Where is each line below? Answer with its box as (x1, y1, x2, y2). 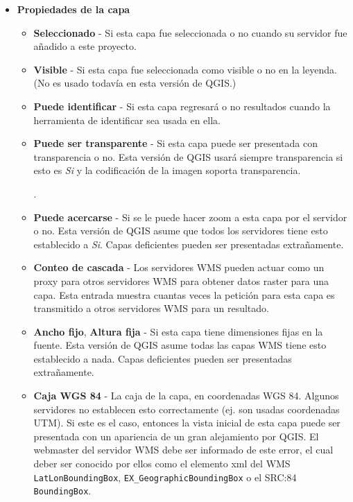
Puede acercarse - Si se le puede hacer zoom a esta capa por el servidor (33, 209, 347, 224)
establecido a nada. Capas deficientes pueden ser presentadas (33, 351, 292, 365)
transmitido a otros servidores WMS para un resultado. (33, 301, 269, 315)
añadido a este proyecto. (33, 39, 137, 53)
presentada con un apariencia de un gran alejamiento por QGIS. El (33, 429, 319, 443)
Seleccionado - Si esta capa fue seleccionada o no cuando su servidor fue (33, 25, 347, 40)
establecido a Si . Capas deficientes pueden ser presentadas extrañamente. (33, 236, 344, 251)
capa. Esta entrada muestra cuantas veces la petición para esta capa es (33, 287, 335, 302)
